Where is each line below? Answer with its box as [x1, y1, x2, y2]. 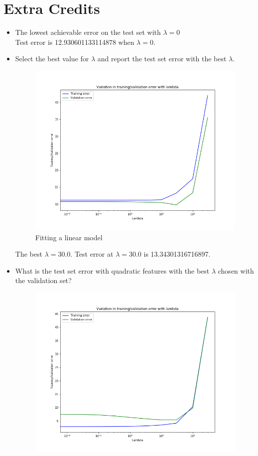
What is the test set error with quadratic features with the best [15, 265, 210, 276]
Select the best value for [15, 53, 89, 64]
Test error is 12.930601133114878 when [15, 36, 134, 47]
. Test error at [70, 249, 114, 259]
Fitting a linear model [35, 232, 103, 242]
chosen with [218, 265, 254, 276]
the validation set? [15, 275, 72, 286]
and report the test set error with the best [97, 53, 227, 64]
